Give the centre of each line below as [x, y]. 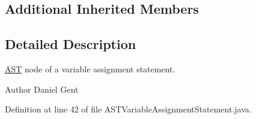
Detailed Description [71, 44]
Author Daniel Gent [42, 89]
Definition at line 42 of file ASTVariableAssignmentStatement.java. [128, 109]
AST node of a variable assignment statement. [90, 68]
